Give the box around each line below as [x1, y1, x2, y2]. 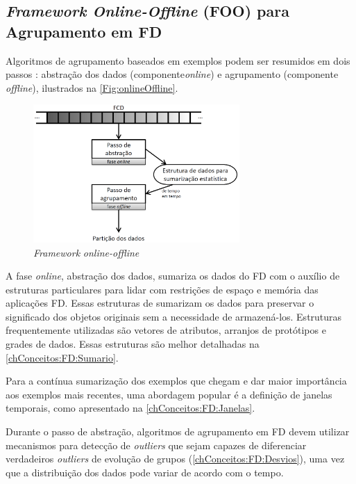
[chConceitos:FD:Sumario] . [6, 350, 119, 364]
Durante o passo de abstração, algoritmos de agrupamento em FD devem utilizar [6, 424, 350, 439]
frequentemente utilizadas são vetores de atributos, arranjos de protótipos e [6, 323, 326, 337]
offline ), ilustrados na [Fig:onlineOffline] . [6, 80, 178, 95]
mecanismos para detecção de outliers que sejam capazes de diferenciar [6, 437, 307, 452]
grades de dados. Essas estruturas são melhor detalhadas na [6, 337, 260, 351]
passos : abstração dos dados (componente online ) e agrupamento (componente [6, 67, 339, 81]
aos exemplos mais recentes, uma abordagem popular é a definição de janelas [6, 387, 332, 401]
